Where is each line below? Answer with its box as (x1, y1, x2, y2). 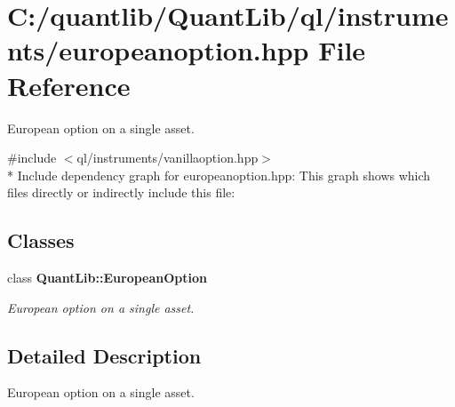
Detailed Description (7, 341, 202, 369)
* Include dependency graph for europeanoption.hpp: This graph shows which (7, 165, 431, 184)
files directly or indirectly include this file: (7, 183, 235, 202)
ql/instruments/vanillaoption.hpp (76, 148, 259, 167)
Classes (7, 227, 75, 254)
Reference (7, 67, 131, 103)
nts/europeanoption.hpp (7, 32, 309, 68)
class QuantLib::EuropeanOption (7, 268, 207, 287)
